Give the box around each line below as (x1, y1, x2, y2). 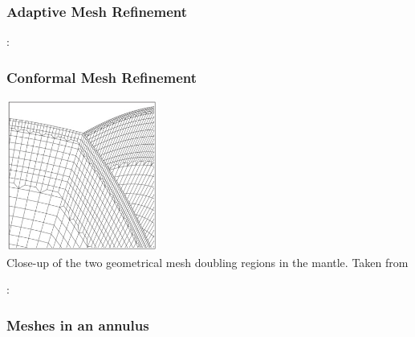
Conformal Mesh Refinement (6, 67, 197, 87)
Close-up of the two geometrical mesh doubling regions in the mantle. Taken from (6, 253, 409, 270)
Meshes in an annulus (6, 314, 149, 335)
